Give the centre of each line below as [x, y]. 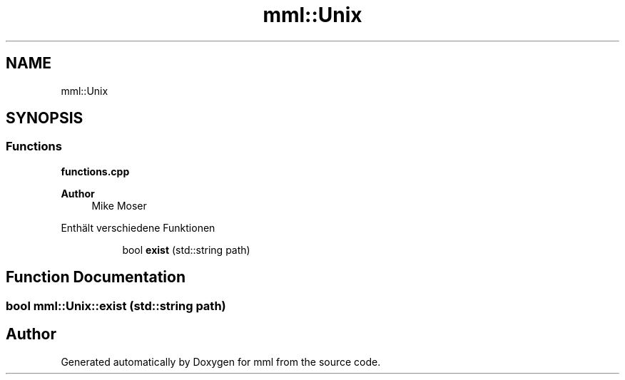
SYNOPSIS [45, 118]
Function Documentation [96, 277]
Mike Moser [119, 205]
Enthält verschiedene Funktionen [138, 227]
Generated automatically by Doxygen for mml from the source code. [221, 361]
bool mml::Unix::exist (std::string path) [116, 305]
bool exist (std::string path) [186, 250]
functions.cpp [95, 171]
